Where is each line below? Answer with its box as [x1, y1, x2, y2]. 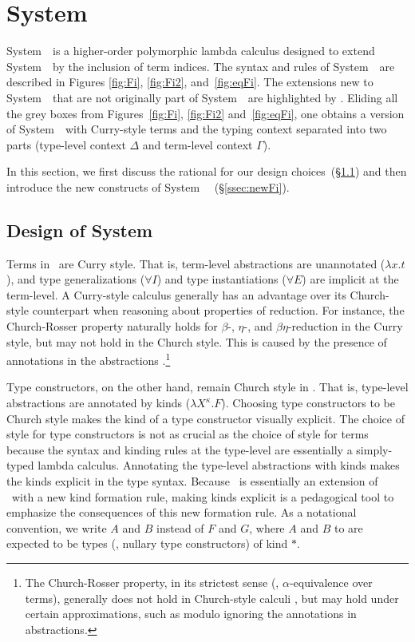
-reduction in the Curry [287, 318, 403, 335]
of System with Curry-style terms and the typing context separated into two [6, 121, 387, 137]
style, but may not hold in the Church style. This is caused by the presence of [6, 333, 387, 350]
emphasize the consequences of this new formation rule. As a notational [6, 504, 357, 521]
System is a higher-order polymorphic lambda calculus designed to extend [6, 42, 375, 59]
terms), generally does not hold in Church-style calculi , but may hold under [25, 589, 399, 606]
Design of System [6, 217, 153, 242]
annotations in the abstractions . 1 [6, 350, 171, 368]
